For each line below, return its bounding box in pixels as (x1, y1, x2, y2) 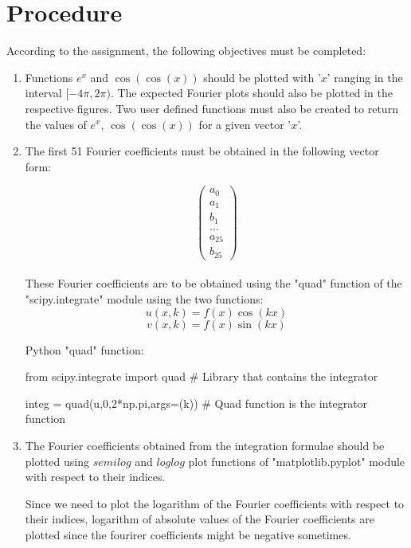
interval (25, 84, 62, 101)
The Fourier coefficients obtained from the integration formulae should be (25, 436, 385, 453)
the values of (25, 115, 87, 132)
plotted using (25, 452, 90, 469)
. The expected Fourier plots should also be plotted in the (110, 84, 393, 101)
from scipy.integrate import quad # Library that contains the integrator (25, 368, 378, 385)
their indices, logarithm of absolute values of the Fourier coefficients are (25, 511, 374, 527)
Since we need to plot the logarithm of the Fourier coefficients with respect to (25, 495, 405, 511)
